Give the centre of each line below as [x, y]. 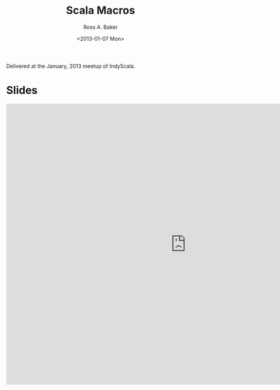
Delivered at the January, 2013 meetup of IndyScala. [71, 66]
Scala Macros [101, 10]
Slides [22, 90]
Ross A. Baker [101, 27]
